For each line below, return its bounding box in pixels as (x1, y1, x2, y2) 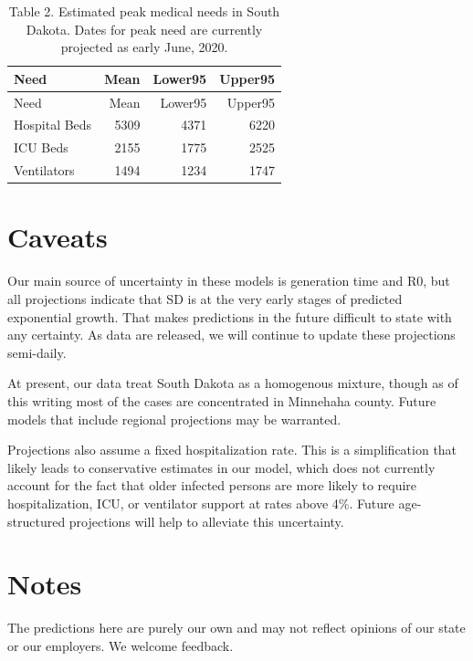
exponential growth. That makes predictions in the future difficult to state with (7, 307, 452, 326)
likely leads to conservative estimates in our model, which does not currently (7, 457, 436, 477)
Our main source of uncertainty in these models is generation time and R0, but (7, 271, 450, 290)
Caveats (7, 218, 108, 256)
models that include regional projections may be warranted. (7, 409, 342, 428)
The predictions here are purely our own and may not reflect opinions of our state (7, 618, 466, 637)
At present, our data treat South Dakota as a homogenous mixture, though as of (7, 373, 458, 393)
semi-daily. (7, 342, 67, 362)
